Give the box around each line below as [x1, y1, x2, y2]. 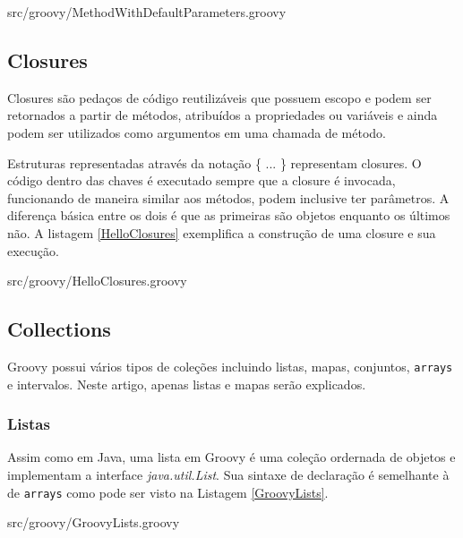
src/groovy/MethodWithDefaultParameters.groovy [7, 3, 287, 21]
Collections [7, 315, 111, 343]
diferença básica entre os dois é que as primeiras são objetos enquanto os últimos [7, 206, 450, 225]
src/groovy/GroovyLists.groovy [7, 513, 180, 532]
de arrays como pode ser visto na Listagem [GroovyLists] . [7, 482, 329, 501]
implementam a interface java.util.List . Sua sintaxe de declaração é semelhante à [7, 465, 450, 483]
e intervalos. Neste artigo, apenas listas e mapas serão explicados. [7, 374, 366, 393]
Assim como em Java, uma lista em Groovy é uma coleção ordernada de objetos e [7, 448, 456, 466]
